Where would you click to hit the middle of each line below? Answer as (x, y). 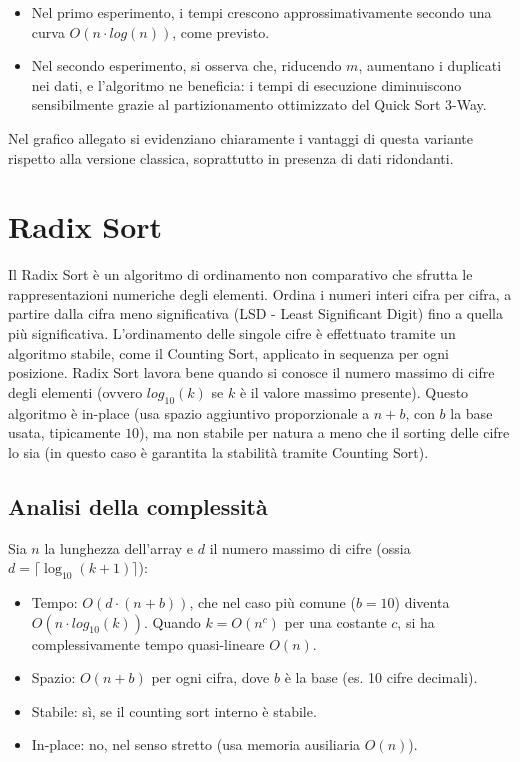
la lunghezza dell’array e (119, 547)
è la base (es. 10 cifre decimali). (381, 677)
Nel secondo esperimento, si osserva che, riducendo (186, 65)
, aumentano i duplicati (430, 65)
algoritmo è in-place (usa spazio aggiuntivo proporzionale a (189, 412)
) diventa (422, 602)
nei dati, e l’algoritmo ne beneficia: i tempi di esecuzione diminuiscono (246, 84)
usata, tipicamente (64, 432)
